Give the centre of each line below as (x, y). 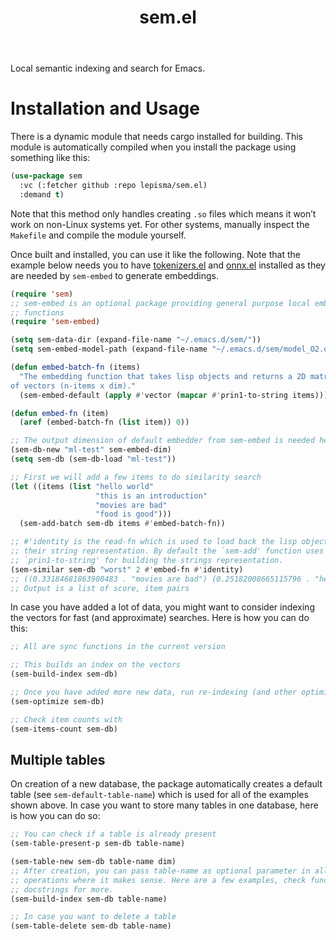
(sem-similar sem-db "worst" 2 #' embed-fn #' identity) (127, 569)
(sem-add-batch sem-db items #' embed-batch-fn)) (122, 524)
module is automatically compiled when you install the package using (153, 147)
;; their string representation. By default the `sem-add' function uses (167, 551)
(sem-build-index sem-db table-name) (89, 899)
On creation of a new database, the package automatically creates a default (166, 784)
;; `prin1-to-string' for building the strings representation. (147, 560)
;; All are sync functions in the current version (118, 647)
